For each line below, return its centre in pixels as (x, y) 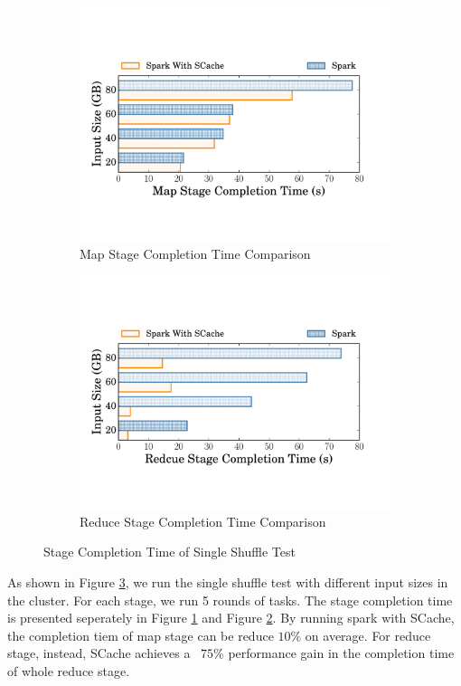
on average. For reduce (368, 635)
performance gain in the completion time (341, 653)
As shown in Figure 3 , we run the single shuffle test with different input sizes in (228, 581)
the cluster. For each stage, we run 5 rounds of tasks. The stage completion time (230, 600)
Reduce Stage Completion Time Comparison (203, 521)
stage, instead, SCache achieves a (99, 653)
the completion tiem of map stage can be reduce (141, 635)
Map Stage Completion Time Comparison (195, 253)
